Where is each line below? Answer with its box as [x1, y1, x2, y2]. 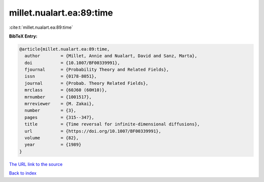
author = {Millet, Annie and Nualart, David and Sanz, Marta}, [24, 53, 198, 59]
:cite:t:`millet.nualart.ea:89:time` [9, 24, 73, 30]
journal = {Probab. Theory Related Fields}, [24, 81, 149, 86]
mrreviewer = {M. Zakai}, [24, 101, 95, 107]
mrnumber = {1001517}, [24, 94, 92, 100]
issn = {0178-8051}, [24, 74, 97, 79]
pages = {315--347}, [24, 115, 95, 120]
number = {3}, [24, 108, 77, 113]
